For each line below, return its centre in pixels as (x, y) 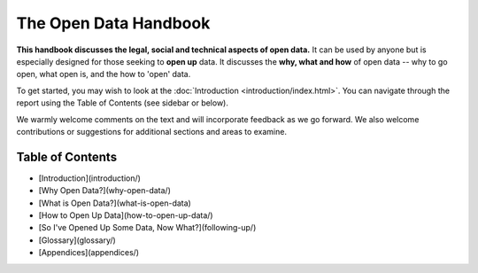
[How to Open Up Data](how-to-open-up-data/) (126, 215)
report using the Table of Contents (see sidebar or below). (123, 103)
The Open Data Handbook (113, 23)
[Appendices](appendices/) (89, 253)
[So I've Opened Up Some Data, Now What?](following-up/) (147, 228)
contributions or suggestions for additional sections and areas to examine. (152, 131)
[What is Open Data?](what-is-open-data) (115, 203)
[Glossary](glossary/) (77, 240)
